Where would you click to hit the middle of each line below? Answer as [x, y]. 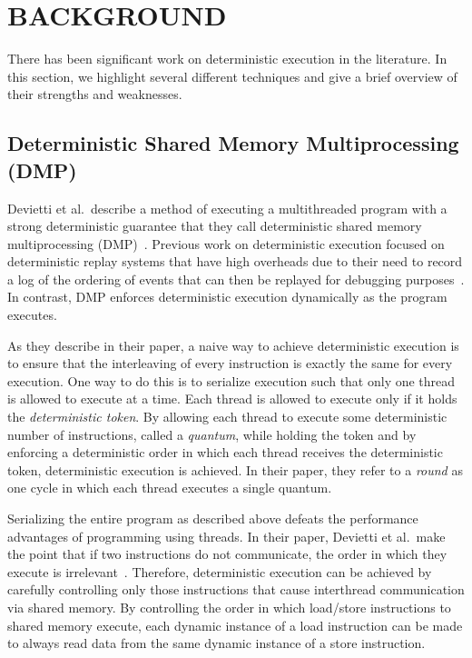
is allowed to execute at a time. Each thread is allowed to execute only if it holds [232, 399]
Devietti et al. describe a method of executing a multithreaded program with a [227, 208]
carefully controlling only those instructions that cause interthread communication [236, 589]
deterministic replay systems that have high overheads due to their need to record [235, 261]
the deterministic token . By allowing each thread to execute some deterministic [227, 417]
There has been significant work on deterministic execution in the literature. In [227, 59]
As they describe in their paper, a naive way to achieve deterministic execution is [233, 345]
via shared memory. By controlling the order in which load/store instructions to [229, 607]
